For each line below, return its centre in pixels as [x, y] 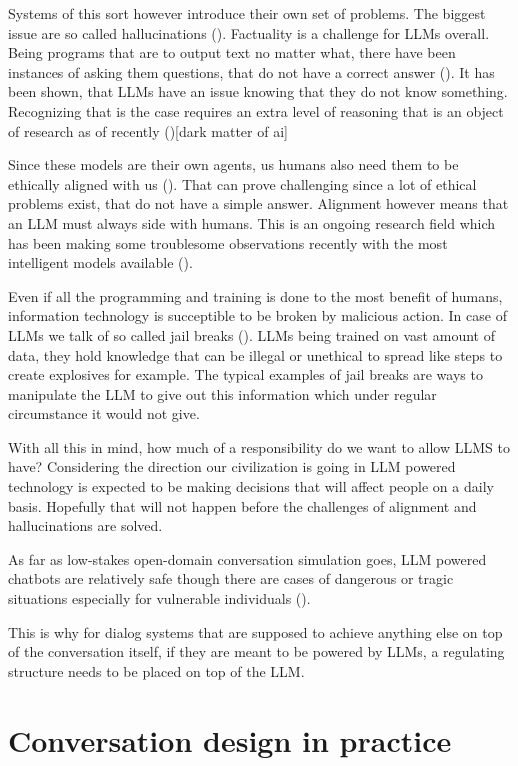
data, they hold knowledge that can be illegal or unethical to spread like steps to [255, 354]
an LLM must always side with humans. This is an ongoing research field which [252, 222]
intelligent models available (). [100, 262]
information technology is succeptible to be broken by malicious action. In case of [257, 315]
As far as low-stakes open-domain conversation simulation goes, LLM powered [247, 558]
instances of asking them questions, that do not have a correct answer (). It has [251, 71]
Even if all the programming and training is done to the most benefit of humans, [255, 295]
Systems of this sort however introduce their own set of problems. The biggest [247, 13]
